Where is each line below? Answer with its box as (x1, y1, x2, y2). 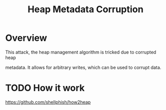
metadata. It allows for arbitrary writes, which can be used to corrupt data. (5, 64, 161, 70)
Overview (5, 32, 47, 44)
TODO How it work (5, 82, 85, 94)
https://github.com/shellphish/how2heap (5, 99, 91, 105)
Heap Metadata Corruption (27, 4, 144, 15)
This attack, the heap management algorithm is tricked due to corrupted (5, 49, 156, 55)
